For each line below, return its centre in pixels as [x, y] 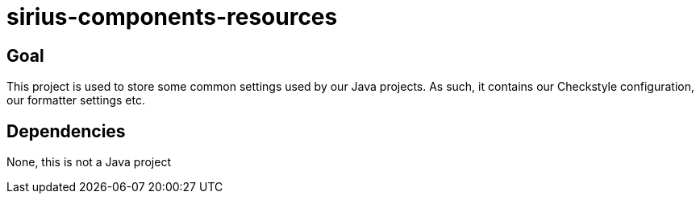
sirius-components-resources [172, 17]
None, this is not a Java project [89, 162]
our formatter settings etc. [76, 100]
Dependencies [66, 131]
